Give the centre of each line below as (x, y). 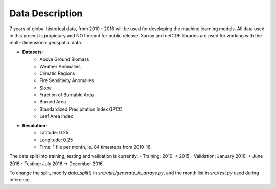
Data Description (46, 13)
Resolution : (34, 125)
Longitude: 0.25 (56, 140)
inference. (20, 180)
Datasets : (33, 52)
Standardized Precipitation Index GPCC (81, 109)
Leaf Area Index (56, 116)
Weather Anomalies (60, 66)
